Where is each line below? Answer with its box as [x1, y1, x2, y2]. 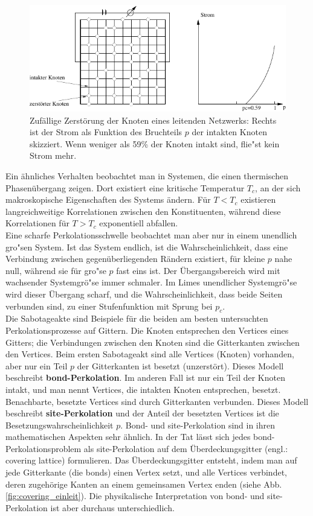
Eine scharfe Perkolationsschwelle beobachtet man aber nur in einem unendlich [5, 228, 297, 241]
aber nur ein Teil [5, 359, 68, 372]
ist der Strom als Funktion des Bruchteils [30, 126, 182, 138]
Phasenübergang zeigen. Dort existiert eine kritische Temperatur [5, 181, 245, 194]
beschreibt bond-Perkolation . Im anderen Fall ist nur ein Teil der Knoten [5, 371, 285, 384]
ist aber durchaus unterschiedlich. [50, 501, 175, 514]
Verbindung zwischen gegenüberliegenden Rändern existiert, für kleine [5, 252, 265, 265]
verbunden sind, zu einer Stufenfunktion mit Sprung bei [5, 299, 213, 312]
